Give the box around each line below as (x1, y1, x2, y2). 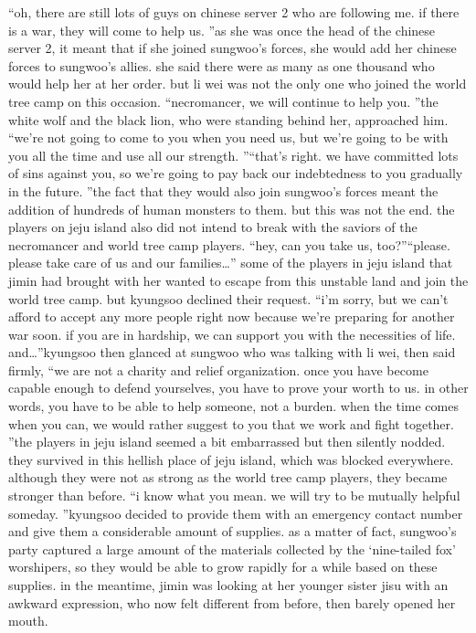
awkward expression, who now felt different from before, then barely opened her (8, 593, 456, 612)
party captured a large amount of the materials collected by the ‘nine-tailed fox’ (8, 539, 456, 558)
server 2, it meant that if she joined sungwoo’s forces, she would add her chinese (8, 38, 457, 58)
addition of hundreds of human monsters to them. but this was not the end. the (8, 199, 455, 218)
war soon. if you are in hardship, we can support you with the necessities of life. (8, 324, 456, 343)
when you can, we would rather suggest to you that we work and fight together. (8, 414, 454, 433)
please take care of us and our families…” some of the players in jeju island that (8, 253, 453, 272)
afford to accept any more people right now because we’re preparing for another (8, 307, 455, 326)
